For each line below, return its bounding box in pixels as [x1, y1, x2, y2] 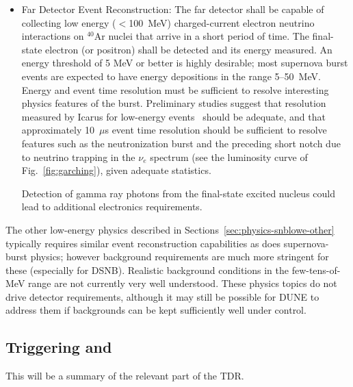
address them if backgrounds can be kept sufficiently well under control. [5, 303, 306, 317]
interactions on [21, 29, 84, 43]
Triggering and [5, 336, 112, 358]
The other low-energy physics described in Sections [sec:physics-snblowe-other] [5, 222, 335, 236]
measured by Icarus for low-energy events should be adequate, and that [21, 109, 326, 123]
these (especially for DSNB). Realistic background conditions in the [5, 262, 289, 277]
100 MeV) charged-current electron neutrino [129, 15, 315, 29]
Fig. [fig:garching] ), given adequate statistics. [21, 163, 211, 177]
